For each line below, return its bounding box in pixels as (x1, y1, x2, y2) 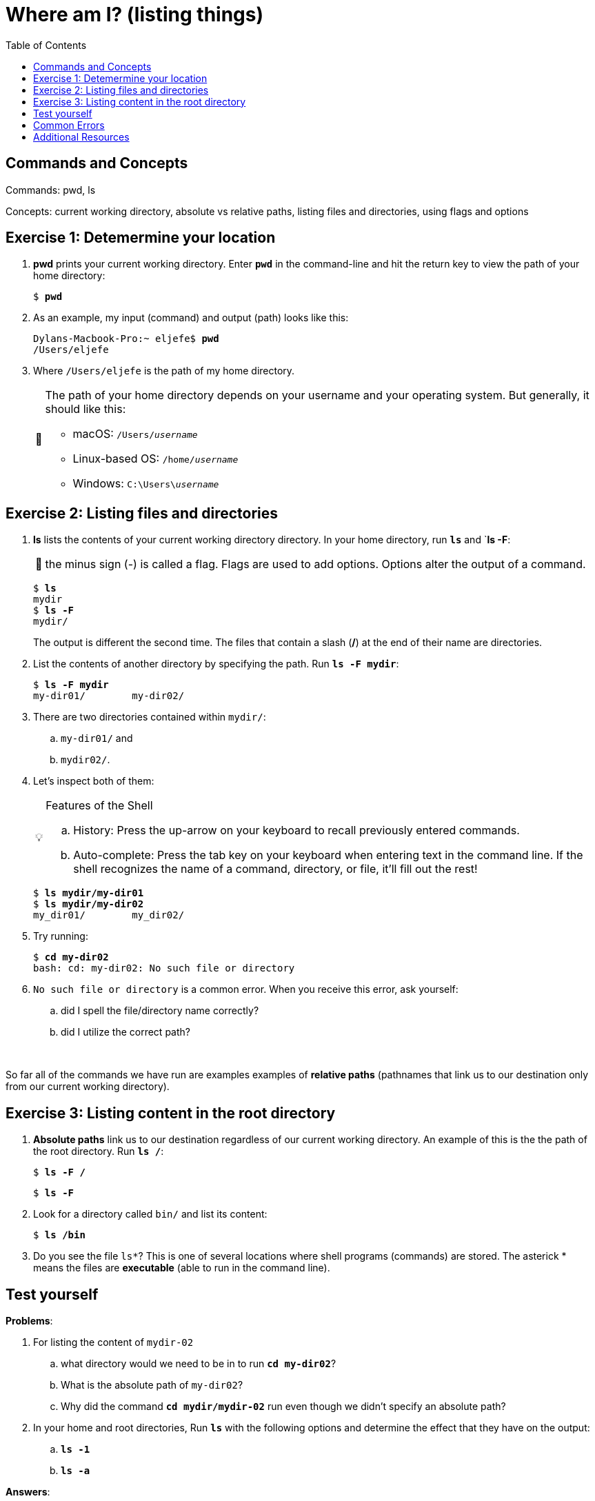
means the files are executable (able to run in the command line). (33, 1262, 330, 1274)
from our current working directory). (6, 1080, 170, 1093)
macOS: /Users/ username (72, 427, 198, 441)
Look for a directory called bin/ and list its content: (33, 1208, 268, 1220)
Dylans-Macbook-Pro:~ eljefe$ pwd (33, 333, 219, 345)
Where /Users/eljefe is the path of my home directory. (33, 365, 295, 377)
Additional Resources (33, 130, 130, 143)
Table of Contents (6, 39, 87, 51)
